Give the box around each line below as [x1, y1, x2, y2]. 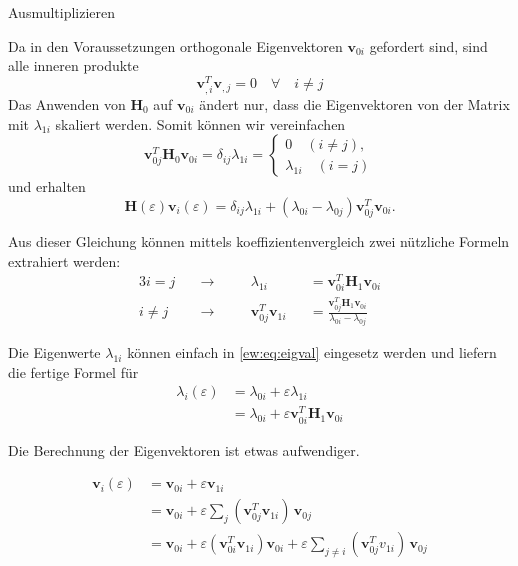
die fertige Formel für [8, 361, 139, 382]
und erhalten [8, 176, 86, 197]
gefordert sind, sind [369, 35, 488, 56]
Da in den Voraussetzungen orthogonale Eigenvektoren [8, 35, 343, 56]
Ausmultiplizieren [8, 2, 116, 22]
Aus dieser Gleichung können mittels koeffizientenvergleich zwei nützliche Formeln [8, 230, 510, 251]
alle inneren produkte [8, 55, 139, 76]
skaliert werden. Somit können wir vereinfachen [55, 113, 346, 134]
